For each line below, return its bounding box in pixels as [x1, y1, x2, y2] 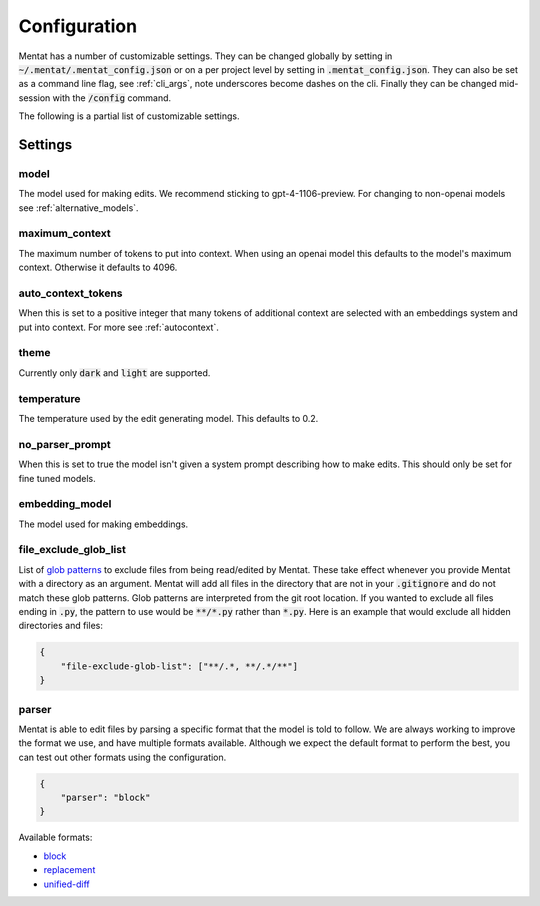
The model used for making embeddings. [18, 518, 189, 530]
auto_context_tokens [18, 286, 124, 300]
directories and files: [18, 620, 104, 632]
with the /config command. [52, 91, 172, 104]
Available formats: [18, 831, 93, 844]
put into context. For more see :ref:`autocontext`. [18, 321, 219, 333]
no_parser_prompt [18, 437, 111, 451]
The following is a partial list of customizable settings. [18, 110, 240, 122]
